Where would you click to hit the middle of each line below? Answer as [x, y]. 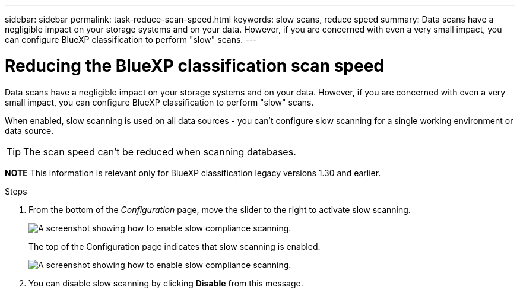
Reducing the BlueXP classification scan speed [194, 66]
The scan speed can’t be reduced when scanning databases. [160, 152]
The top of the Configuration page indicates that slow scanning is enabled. [175, 246]
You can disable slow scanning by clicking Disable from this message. [166, 283]
